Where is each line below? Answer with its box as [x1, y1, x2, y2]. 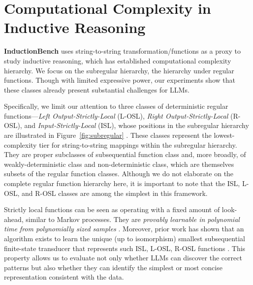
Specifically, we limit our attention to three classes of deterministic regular [4, 101, 228, 111]
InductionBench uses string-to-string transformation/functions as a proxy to [4, 46, 241, 56]
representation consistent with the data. [4, 272, 124, 282]
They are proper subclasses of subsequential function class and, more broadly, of [4, 149, 246, 159]
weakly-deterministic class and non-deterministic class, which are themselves [4, 158, 234, 169]
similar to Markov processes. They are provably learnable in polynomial [26, 214, 240, 224]
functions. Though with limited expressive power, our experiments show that [4, 75, 235, 85]
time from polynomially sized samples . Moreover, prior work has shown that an [4, 223, 244, 234]
